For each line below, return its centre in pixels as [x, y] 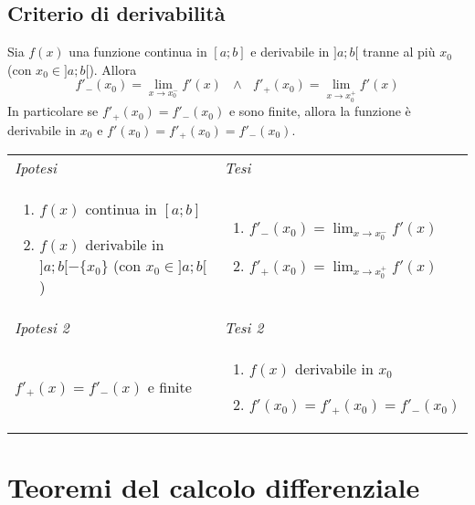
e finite [169, 386]
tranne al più [399, 52]
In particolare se [53, 111]
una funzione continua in [138, 52]
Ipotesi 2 [42, 328]
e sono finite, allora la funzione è [320, 111]
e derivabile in [290, 52]
